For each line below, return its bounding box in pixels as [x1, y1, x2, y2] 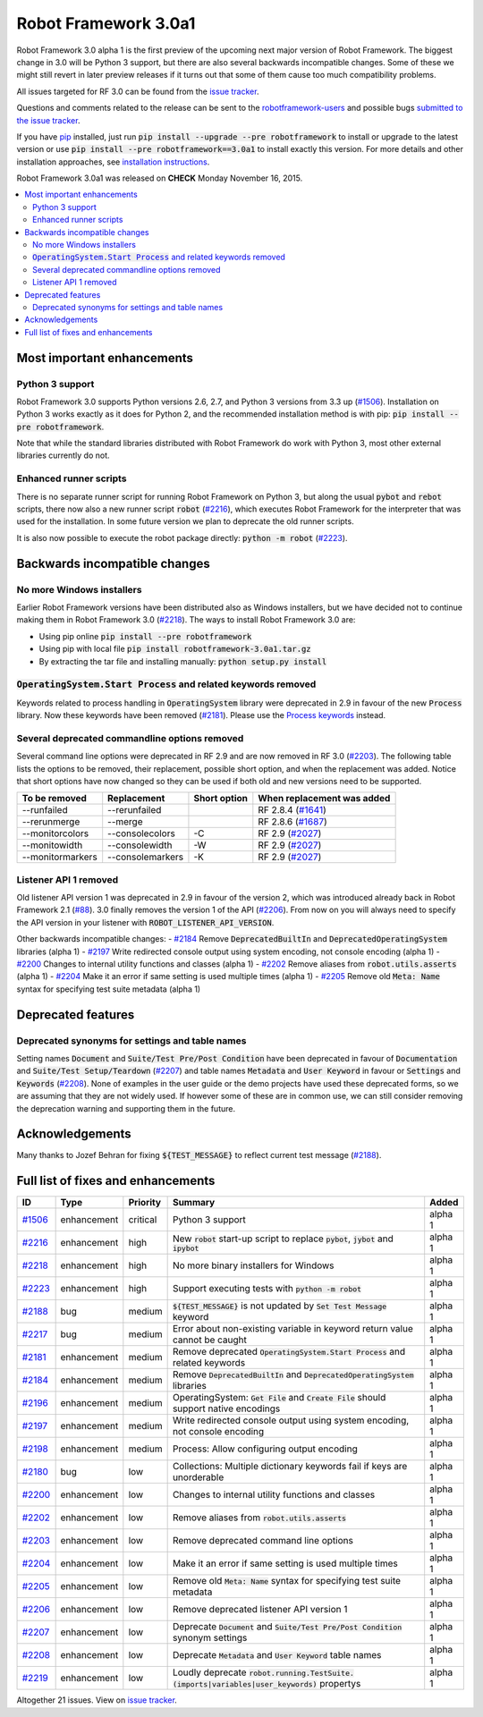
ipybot [172, 1243, 199, 1253]
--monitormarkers [21, 850, 97, 863]
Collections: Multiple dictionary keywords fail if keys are [172, 1460, 408, 1473]
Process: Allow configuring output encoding [172, 1442, 358, 1455]
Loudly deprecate [172, 1666, 247, 1679]
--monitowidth [21, 839, 83, 851]
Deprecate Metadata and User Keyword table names [172, 1649, 382, 1662]
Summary [172, 1197, 216, 1209]
